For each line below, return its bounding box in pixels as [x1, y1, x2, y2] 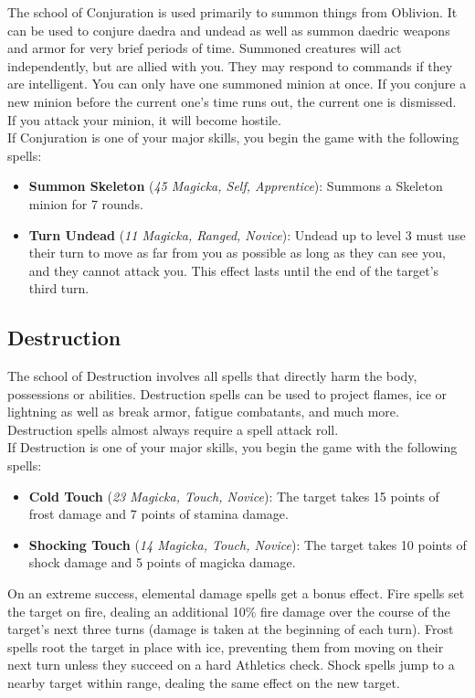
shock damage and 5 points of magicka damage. [28, 553, 296, 572]
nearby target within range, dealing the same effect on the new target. [7, 673, 400, 693]
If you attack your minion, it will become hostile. [7, 110, 281, 129]
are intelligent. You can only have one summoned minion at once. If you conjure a [7, 74, 467, 93]
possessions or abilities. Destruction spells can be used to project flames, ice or [7, 384, 448, 403]
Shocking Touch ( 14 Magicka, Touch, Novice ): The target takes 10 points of [28, 534, 467, 554]
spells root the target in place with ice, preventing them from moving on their [7, 637, 444, 656]
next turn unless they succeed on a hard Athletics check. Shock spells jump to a [7, 655, 455, 674]
